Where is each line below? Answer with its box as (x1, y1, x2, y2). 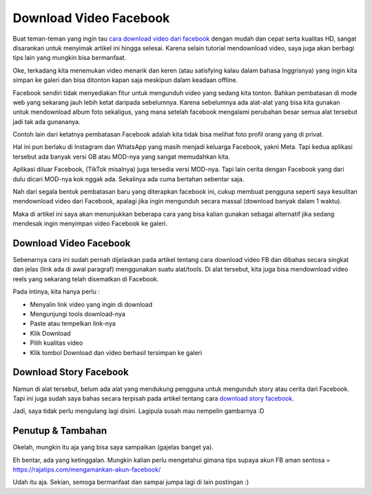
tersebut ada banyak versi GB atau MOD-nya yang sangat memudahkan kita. (12, 152, 231, 161)
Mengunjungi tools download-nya (30, 310, 125, 319)
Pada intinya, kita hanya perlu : (12, 287, 100, 296)
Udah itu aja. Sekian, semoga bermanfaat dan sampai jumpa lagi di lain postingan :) (12, 478, 249, 486)
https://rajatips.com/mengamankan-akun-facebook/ (12, 465, 161, 474)
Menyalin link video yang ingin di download (30, 300, 153, 308)
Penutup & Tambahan (12, 425, 107, 437)
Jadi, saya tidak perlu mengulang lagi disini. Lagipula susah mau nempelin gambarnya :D (12, 407, 265, 415)
